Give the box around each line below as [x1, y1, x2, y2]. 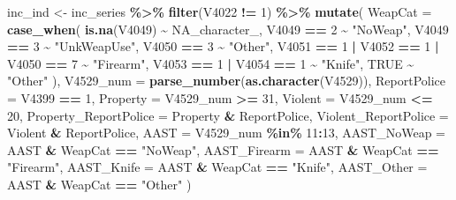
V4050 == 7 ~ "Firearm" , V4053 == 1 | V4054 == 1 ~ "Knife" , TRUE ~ [7, 54, 414, 72]
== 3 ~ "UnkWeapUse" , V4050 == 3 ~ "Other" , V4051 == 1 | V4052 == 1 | [7, 37, 439, 56]
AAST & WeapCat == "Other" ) [7, 174, 192, 193]
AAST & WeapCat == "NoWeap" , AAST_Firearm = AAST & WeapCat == [7, 140, 439, 159]
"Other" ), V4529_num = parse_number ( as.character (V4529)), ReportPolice [7, 71, 446, 90]
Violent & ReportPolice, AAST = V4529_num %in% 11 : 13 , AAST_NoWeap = [7, 123, 446, 142]
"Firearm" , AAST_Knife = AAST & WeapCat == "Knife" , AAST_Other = [7, 158, 428, 176]
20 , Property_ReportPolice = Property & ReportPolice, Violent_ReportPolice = [7, 106, 449, 124]
